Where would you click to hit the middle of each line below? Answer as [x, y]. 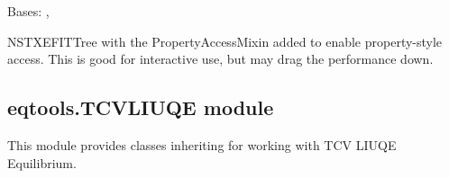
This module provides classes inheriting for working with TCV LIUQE [202, 144]
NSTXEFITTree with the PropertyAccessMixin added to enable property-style [225, 41]
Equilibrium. [42, 162]
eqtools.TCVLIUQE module [141, 107]
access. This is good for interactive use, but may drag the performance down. [220, 59]
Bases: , [28, 11]
